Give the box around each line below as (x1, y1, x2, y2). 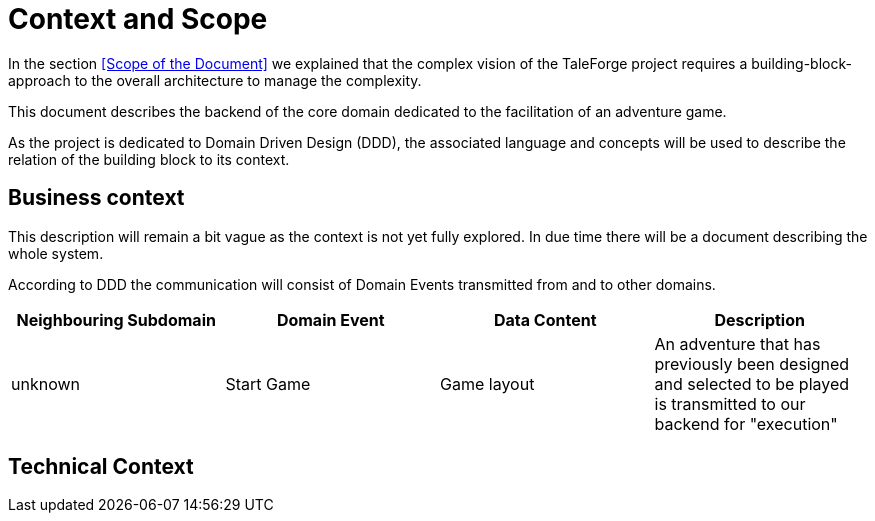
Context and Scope (8, 2, 268, 36)
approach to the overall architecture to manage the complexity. (8, 71, 422, 89)
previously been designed (654, 353, 850, 374)
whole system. (8, 244, 104, 262)
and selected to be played (654, 373, 850, 394)
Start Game (225, 373, 311, 394)
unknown (11, 373, 80, 394)
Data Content (493, 309, 597, 330)
